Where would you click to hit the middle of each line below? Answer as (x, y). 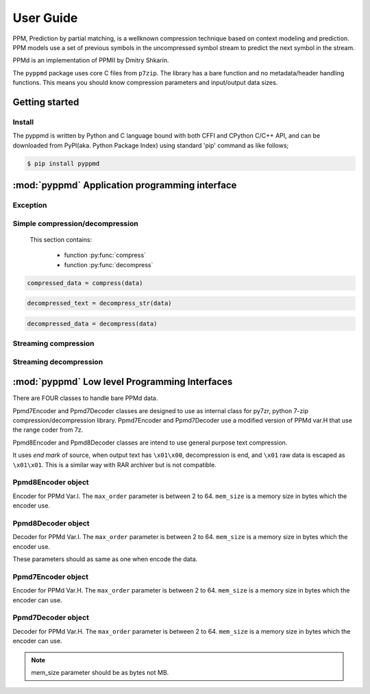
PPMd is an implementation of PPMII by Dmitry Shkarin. (91, 60)
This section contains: (61, 239)
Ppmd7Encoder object (51, 577)
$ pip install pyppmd (63, 163)
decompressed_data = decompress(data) (92, 323)
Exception (30, 206)
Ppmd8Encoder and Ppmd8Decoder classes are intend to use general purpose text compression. (150, 443)
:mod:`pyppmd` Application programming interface (125, 185)
